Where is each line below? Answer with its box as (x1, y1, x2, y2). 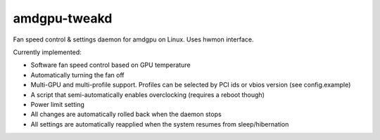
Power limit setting (30, 100, 84, 108)
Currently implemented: (13, 48, 82, 56)
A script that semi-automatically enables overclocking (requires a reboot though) (30, 90, 265, 98)
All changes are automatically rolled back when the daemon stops (30, 110, 222, 119)
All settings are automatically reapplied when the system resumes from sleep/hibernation (30, 120, 289, 128)
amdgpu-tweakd (13, 11, 113, 26)
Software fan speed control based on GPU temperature (30, 61, 191, 70)
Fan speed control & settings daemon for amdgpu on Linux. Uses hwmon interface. (13, 35, 254, 44)
